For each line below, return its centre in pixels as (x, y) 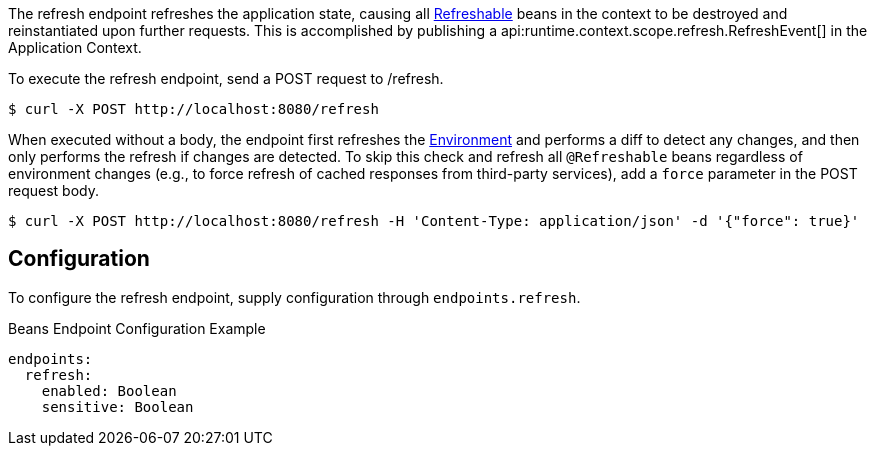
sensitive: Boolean (117, 406)
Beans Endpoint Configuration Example (137, 328)
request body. (54, 190)
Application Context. (75, 47)
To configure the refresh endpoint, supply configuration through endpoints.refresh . (294, 297)
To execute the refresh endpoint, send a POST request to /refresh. (226, 78)
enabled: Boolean (109, 390)
